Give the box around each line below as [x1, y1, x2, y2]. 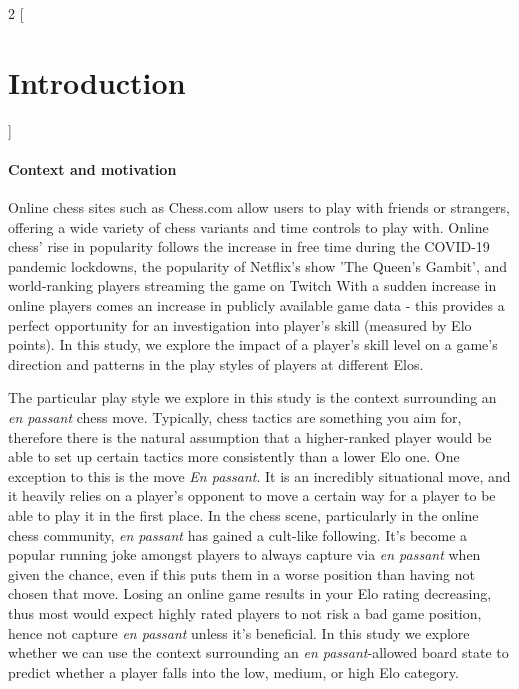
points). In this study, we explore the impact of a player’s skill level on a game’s [8, 334, 498, 355]
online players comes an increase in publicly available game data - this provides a [8, 295, 505, 316]
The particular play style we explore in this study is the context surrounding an [8, 387, 497, 408]
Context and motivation [8, 158, 177, 179]
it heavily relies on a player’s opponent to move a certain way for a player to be [8, 485, 496, 506]
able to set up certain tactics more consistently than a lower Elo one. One [8, 446, 460, 467]
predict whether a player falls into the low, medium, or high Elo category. [8, 661, 459, 682]
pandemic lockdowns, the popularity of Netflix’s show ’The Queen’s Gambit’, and [8, 255, 508, 276]
